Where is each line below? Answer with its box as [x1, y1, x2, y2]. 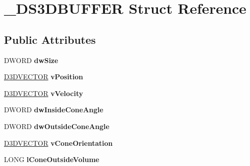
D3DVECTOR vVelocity [4, 88, 83, 98]
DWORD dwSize [4, 55, 58, 65]
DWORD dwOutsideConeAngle [4, 121, 109, 131]
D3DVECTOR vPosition [4, 71, 83, 82]
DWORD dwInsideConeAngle [4, 104, 103, 115]
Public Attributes [4, 32, 96, 47]
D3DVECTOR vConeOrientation [4, 137, 113, 148]
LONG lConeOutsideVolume [4, 154, 100, 165]
